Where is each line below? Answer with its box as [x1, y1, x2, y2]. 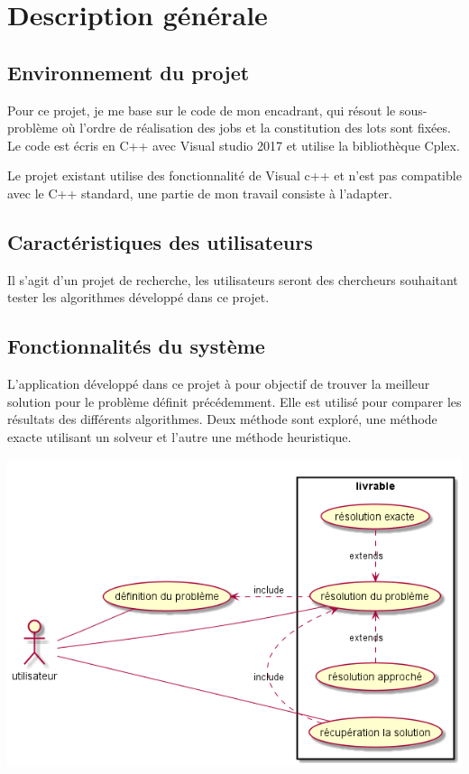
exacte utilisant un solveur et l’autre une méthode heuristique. [7, 427, 352, 446]
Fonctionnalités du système [7, 332, 265, 360]
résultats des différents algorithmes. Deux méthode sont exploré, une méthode [7, 410, 437, 428]
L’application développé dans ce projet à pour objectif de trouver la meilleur [7, 374, 430, 393]
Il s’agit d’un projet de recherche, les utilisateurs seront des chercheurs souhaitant [7, 270, 458, 289]
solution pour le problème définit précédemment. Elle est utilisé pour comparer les [7, 392, 462, 410]
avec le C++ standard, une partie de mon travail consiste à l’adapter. [7, 183, 392, 202]
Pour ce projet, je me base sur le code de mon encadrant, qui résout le [7, 100, 396, 119]
